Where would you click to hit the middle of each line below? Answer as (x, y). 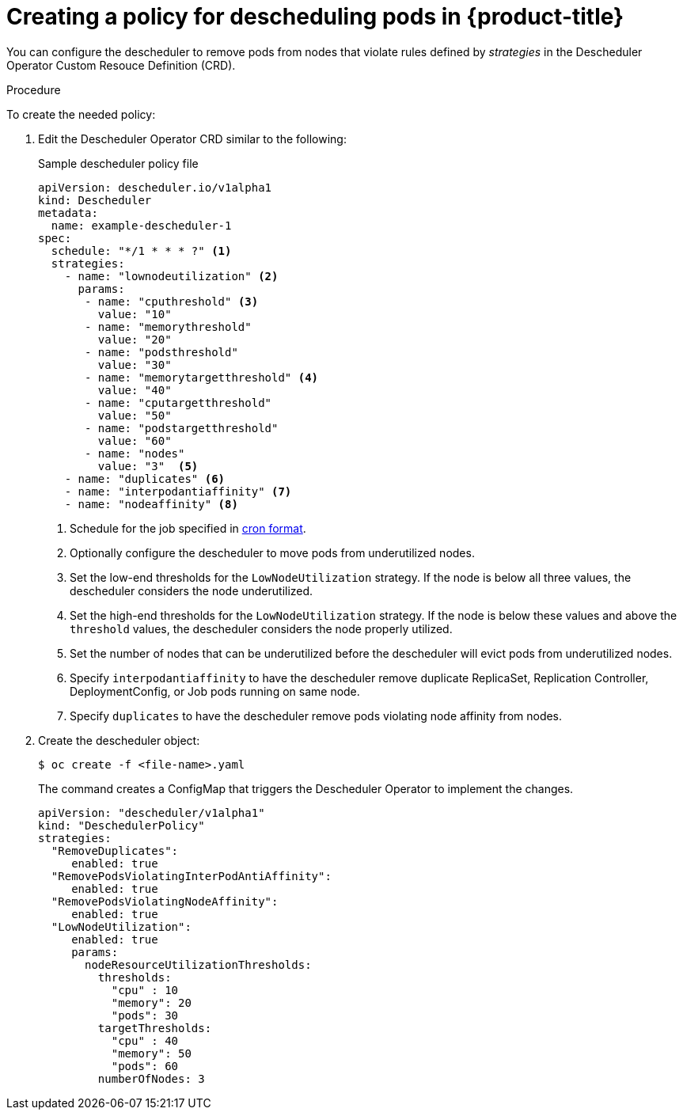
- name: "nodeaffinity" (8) (151, 504)
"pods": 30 (145, 1015)
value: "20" (135, 339)
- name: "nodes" (135, 453)
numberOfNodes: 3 (151, 1078)
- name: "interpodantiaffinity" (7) (178, 491)
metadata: (68, 213)
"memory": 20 (151, 1002)
